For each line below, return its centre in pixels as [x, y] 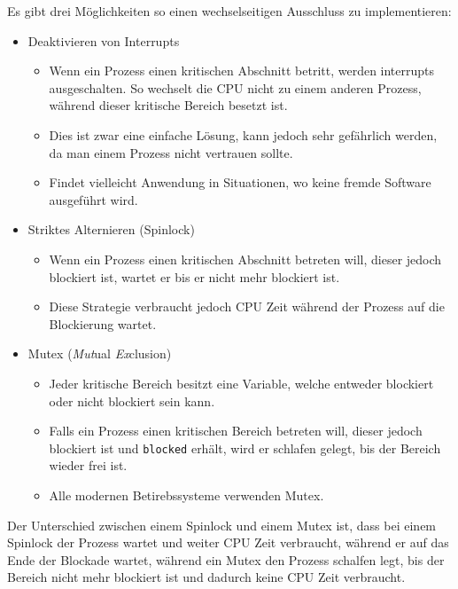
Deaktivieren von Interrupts [104, 40]
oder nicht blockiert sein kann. [132, 401]
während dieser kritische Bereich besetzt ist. [168, 105]
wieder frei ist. [88, 465]
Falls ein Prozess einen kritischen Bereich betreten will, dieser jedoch [236, 431]
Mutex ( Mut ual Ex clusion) [100, 353]
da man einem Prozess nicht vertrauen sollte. [171, 152]
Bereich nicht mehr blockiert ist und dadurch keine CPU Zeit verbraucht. [206, 577]
